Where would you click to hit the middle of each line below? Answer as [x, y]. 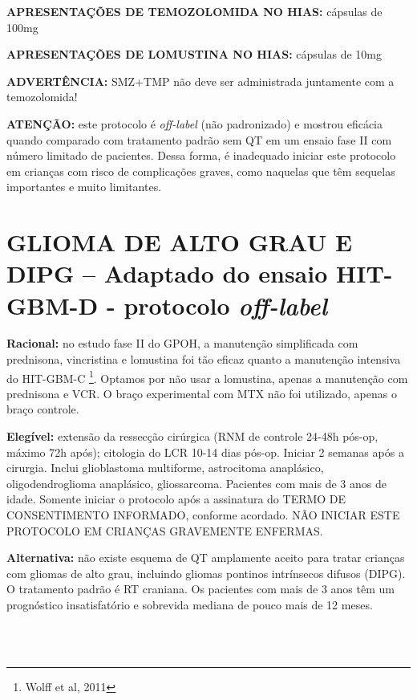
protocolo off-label [225, 305]
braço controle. [43, 409]
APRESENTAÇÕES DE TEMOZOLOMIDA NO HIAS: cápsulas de [194, 11]
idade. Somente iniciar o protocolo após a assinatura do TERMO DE [176, 499]
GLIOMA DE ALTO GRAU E [180, 242]
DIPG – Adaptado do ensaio [167, 273]
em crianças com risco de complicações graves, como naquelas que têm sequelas [201, 171]
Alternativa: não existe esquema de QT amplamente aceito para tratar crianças [206, 558]
